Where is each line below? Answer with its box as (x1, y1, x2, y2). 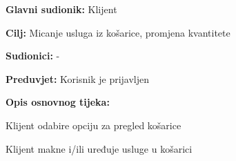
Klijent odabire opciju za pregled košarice (6, 117, 181, 132)
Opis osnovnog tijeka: (6, 95, 110, 109)
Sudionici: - (6, 48, 60, 63)
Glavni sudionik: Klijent (6, 2, 117, 16)
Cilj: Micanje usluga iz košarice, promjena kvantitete (6, 25, 230, 39)
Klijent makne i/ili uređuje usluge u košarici (6, 141, 193, 155)
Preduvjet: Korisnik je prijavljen (6, 71, 150, 86)
